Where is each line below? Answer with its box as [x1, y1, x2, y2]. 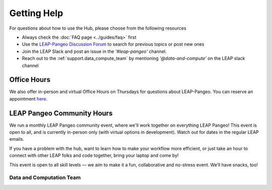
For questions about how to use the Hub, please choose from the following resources [9, 25, 186, 31]
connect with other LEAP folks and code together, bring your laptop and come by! [9, 152, 179, 158]
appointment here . [9, 96, 48, 102]
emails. [9, 136, 25, 142]
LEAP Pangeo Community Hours [9, 109, 113, 118]
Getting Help [9, 8, 63, 19]
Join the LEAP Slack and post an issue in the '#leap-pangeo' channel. [22, 48, 167, 54]
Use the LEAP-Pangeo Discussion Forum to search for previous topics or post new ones [22, 41, 205, 47]
